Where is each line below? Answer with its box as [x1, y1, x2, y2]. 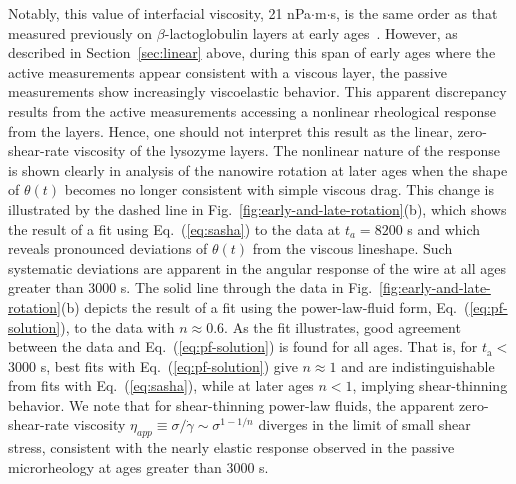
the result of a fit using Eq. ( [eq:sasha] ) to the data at [8, 218, 341, 239]
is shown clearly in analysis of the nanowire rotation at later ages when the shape [8, 159, 508, 180]
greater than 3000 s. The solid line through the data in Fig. [8, 277, 373, 298]
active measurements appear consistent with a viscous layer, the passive [8, 61, 447, 82]
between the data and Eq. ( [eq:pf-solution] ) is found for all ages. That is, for [8, 336, 478, 357]
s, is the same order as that [330, 3, 498, 23]
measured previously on [8, 22, 153, 43]
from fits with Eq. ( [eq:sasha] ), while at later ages [8, 375, 314, 396]
